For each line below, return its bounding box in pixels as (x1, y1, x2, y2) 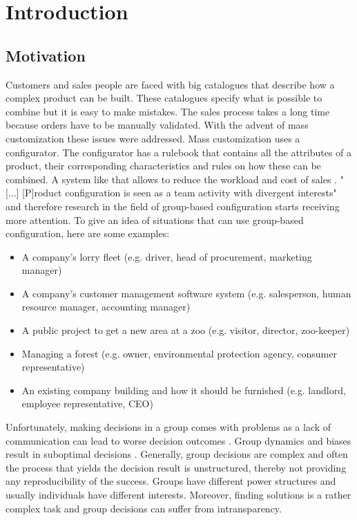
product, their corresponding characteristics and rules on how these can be (6, 158, 321, 173)
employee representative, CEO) (21, 396, 153, 411)
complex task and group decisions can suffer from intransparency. (6, 501, 282, 515)
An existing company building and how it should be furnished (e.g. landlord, (21, 382, 346, 397)
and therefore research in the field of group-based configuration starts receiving (6, 198, 340, 213)
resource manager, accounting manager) (21, 299, 191, 314)
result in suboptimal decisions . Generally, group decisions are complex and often (6, 447, 348, 461)
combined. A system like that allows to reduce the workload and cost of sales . (6, 171, 337, 186)
